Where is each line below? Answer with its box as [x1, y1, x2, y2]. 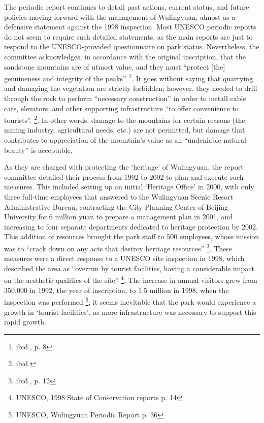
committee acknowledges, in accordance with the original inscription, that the [4, 51, 246, 61]
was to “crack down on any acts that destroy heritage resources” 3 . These [4, 241, 232, 253]
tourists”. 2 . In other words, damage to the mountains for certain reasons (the [4, 113, 245, 125]
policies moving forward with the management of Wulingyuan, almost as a [4, 11, 236, 22]
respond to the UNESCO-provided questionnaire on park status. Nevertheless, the [4, 41, 259, 52]
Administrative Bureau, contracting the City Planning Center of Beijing [4, 201, 228, 212]
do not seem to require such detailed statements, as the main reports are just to [4, 31, 253, 42]
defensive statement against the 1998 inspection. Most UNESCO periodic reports [4, 21, 256, 32]
